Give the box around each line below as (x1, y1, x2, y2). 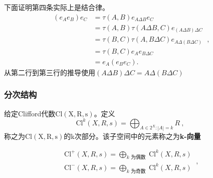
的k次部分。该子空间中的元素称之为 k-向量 (64, 130, 201, 141)
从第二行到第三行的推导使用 (4, 67, 95, 77)
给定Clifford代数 (4, 108, 56, 118)
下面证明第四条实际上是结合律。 (4, 2, 109, 12)
